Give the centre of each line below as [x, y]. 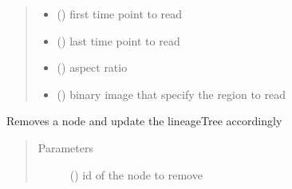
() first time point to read [120, 14]
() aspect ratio [92, 67]
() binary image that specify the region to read [172, 94]
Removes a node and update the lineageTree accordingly [144, 121]
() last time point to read [118, 40]
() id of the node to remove [136, 174]
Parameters [65, 147]
